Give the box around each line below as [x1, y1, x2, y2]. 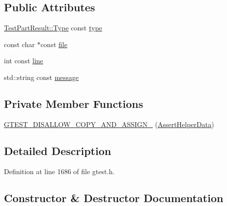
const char [4, 39, 35, 49]
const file [40, 39, 67, 49]
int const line [4, 55, 43, 66]
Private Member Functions [4, 96, 143, 111]
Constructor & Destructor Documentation [4, 190, 224, 205]
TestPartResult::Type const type [4, 23, 102, 33]
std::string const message [4, 72, 79, 82]
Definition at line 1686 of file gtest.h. [4, 166, 115, 176]
